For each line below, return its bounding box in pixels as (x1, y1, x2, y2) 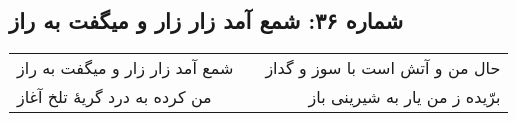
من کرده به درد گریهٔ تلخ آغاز (17, 85, 212, 109)
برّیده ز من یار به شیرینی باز (308, 85, 501, 109)
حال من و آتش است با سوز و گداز (265, 56, 501, 80)
